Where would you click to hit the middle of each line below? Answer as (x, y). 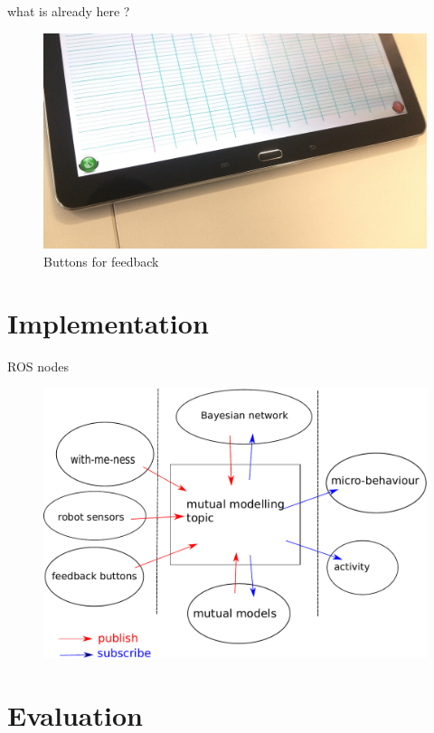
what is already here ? (69, 11)
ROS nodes (38, 366)
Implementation (108, 323)
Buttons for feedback (101, 261)
